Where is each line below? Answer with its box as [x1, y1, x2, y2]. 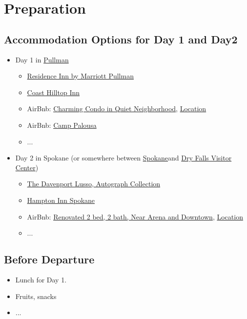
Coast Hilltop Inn [27, 87, 80, 97]
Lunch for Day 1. [15, 274, 67, 284]
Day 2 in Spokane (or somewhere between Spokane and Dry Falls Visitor [15, 153, 232, 163]
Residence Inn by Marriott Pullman [27, 71, 134, 81]
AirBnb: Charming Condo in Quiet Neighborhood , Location [27, 103, 206, 114]
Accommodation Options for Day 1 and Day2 [4, 31, 238, 46]
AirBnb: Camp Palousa [27, 120, 97, 130]
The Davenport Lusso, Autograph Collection [27, 179, 161, 189]
